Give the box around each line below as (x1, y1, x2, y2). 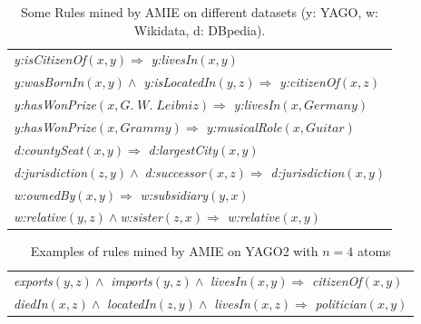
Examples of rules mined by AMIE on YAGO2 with (30, 242, 318, 261)
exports (14, 272, 53, 291)
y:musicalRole (206, 117, 282, 136)
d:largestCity (148, 139, 218, 158)
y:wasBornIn (14, 72, 84, 91)
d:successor (144, 162, 206, 181)
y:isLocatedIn (143, 72, 216, 91)
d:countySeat (14, 139, 83, 158)
